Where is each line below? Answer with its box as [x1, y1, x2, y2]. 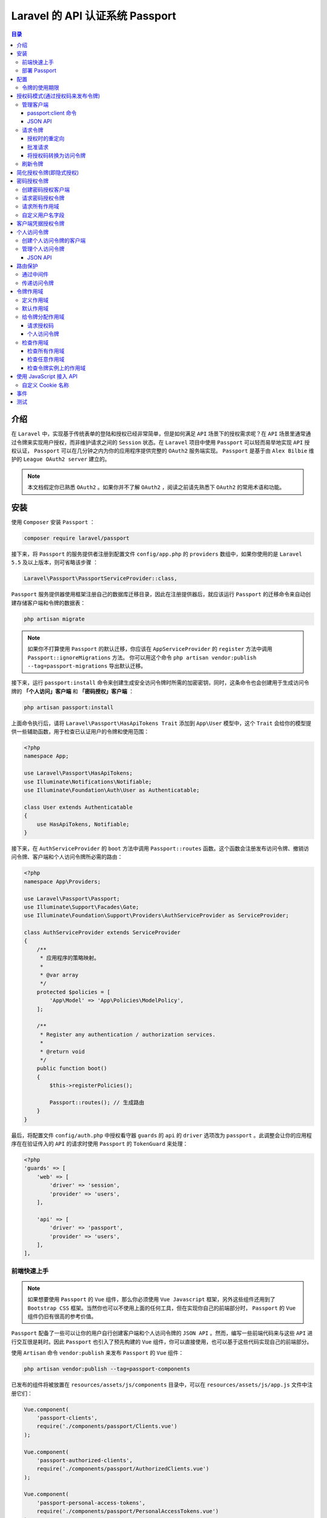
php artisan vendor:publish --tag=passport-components [24, 1366, 190, 1372]
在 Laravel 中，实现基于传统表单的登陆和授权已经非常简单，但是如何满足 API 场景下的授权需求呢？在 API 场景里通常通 [11, 430, 311, 437]
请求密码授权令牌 [22, 194, 65, 202]
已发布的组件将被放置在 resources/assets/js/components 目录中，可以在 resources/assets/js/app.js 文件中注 [11, 1381, 313, 1389]
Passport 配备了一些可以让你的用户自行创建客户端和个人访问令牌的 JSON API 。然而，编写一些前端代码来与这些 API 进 [11, 1330, 313, 1337]
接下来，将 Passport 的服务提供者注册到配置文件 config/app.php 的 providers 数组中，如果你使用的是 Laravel [11, 550, 302, 558]
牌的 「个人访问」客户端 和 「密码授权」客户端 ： [11, 687, 134, 695]
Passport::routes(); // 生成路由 [49, 1099, 145, 1106]
